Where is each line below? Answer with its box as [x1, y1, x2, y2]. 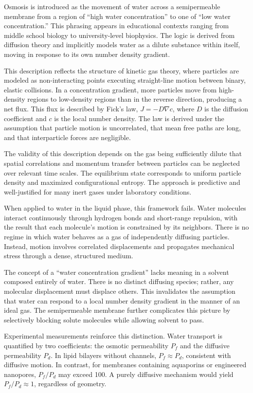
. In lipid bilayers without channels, [51, 350, 157, 360]
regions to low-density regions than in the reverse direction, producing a [27, 94, 242, 104]
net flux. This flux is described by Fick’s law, [4, 103, 138, 113]
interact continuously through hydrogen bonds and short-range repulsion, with [4, 212, 238, 222]
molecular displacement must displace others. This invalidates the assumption [4, 286, 235, 296]
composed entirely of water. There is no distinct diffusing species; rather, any [4, 276, 234, 286]
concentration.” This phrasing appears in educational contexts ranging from [4, 20, 229, 31]
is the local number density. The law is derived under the [54, 113, 224, 123]
